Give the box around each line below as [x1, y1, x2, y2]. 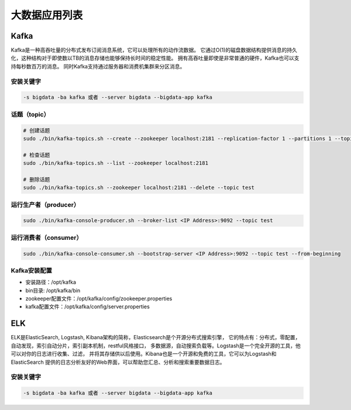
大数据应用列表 [11, 9, 83, 22]
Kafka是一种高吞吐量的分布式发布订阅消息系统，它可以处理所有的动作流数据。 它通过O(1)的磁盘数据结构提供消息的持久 [11, 47, 298, 54]
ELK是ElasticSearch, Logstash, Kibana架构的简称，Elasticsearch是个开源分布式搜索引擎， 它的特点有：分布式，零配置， [11, 334, 301, 341]
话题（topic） [11, 110, 50, 118]
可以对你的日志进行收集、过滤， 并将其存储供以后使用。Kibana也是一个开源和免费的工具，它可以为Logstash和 [11, 350, 277, 357]
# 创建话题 [23, 127, 50, 134]
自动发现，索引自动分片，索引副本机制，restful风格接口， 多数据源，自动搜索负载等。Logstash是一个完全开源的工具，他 [11, 342, 301, 349]
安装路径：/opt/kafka [25, 278, 76, 286]
